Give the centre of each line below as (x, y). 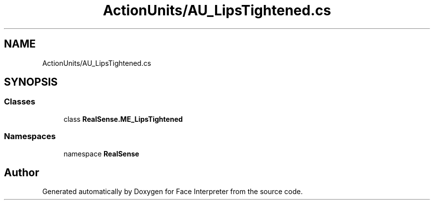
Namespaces (30, 136)
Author (22, 172)
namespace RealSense (101, 153)
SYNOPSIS (31, 82)
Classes (20, 102)
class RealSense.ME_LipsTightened (123, 119)
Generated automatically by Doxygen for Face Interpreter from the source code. (172, 192)
